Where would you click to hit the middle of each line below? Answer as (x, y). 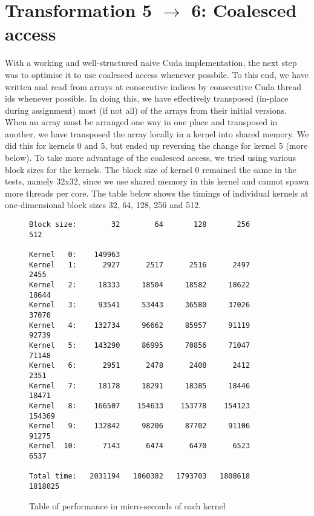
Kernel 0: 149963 (75, 255)
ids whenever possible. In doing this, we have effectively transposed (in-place (147, 98)
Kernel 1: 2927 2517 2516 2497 (140, 265)
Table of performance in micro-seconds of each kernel (127, 505)
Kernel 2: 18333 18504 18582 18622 (140, 285)
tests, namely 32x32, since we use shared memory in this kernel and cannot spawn (157, 181)
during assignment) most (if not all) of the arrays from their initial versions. (146, 110)
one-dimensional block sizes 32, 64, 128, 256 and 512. (103, 205)
